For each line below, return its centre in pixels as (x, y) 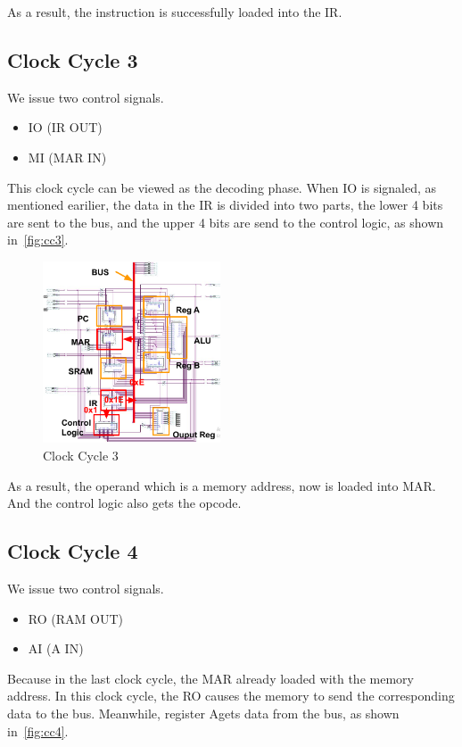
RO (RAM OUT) (75, 618)
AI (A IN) (56, 648)
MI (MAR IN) (67, 157)
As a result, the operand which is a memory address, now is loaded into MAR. (222, 485)
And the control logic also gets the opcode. (124, 503)
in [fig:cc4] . (38, 730)
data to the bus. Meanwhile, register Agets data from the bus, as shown (203, 713)
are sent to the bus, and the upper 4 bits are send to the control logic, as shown (226, 222)
